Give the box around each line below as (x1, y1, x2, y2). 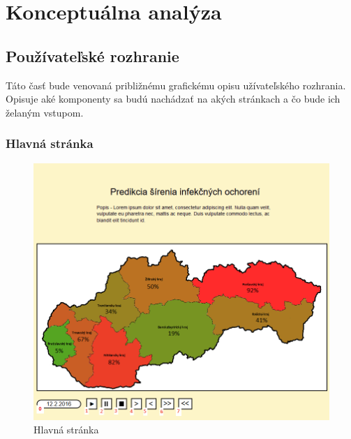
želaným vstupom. (6, 105, 84, 119)
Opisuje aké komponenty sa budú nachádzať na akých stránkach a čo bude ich (6, 91, 341, 106)
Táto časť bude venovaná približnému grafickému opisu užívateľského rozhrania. (6, 77, 346, 92)
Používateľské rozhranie (6, 45, 179, 66)
